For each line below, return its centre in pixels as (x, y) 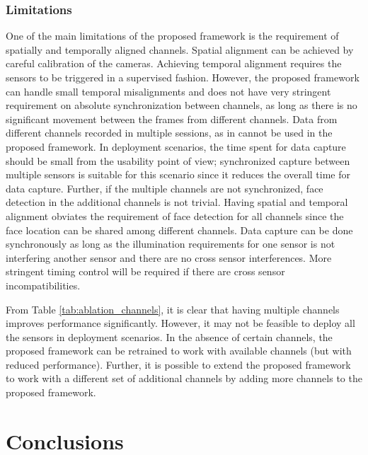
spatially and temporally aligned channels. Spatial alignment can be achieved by (180, 49)
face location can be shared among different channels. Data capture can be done (179, 230)
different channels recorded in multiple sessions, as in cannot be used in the (169, 133)
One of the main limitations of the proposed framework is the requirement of (172, 36)
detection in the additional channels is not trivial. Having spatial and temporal (177, 202)
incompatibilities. (43, 285)
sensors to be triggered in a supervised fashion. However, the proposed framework (183, 77)
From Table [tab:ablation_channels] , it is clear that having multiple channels (173, 309)
